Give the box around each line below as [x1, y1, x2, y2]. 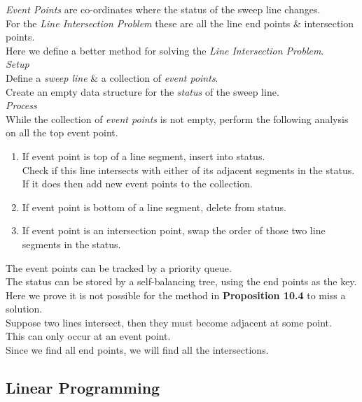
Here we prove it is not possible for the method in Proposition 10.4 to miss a [6, 287, 346, 302]
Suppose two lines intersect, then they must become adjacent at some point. [6, 315, 332, 329]
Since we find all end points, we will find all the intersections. [6, 343, 269, 357]
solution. [6, 301, 43, 316]
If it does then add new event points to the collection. [22, 176, 253, 191]
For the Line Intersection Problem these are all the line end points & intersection [6, 15, 354, 30]
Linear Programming [6, 377, 160, 399]
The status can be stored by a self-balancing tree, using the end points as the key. [6, 274, 357, 289]
